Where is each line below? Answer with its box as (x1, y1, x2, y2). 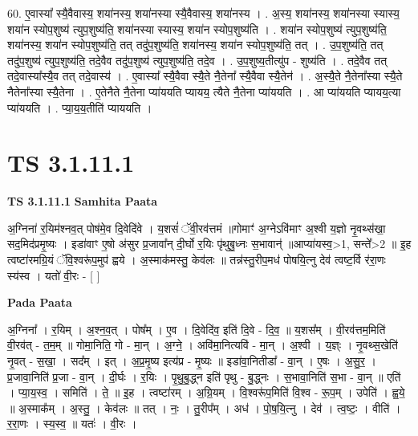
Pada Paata (7, 294, 72, 311)
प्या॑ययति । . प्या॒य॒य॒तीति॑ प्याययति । (7, 99, 152, 116)
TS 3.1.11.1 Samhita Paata (7, 193, 158, 210)
